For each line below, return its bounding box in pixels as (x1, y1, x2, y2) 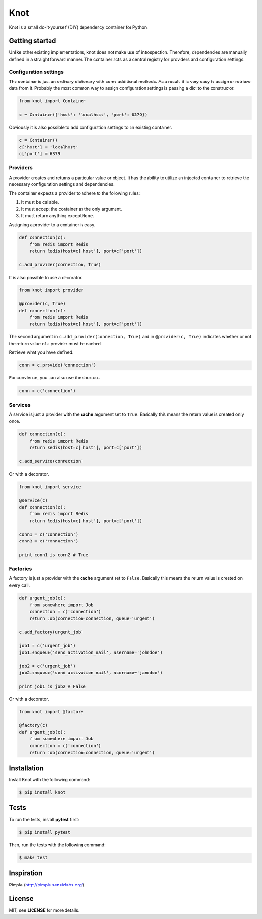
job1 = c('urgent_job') (19, 643, 76, 648)
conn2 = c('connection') (19, 538, 79, 543)
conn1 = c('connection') (19, 531, 79, 537)
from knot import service (19, 484, 81, 490)
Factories (9, 565, 32, 572)
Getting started (9, 37, 56, 45)
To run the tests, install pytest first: (9, 817, 80, 822)
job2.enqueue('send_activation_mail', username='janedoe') (19, 670, 163, 675)
